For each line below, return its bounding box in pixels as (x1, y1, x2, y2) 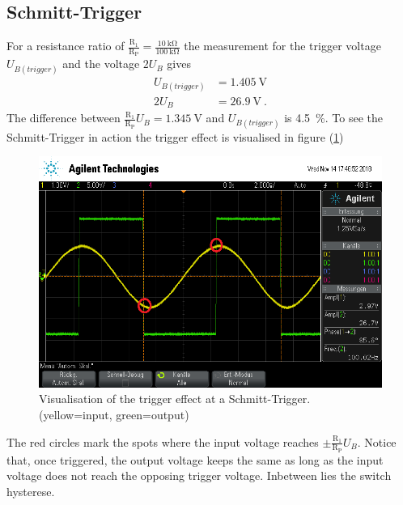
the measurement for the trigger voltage (184, 37, 381, 54)
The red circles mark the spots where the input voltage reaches (6, 433, 319, 450)
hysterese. (6, 482, 55, 499)
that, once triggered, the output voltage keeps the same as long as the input (6, 451, 384, 468)
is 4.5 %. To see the (284, 109, 383, 126)
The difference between (6, 109, 121, 126)
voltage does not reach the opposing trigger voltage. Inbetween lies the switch (6, 467, 392, 484)
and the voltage (62, 55, 140, 72)
